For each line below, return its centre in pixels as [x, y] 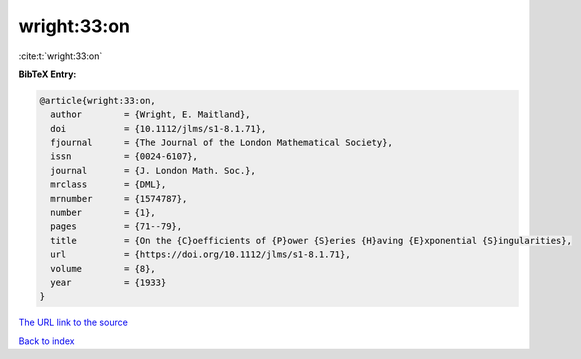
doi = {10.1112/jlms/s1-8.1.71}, [158, 128]
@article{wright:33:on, [98, 100]
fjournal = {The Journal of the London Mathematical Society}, [222, 143]
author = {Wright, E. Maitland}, [150, 114]
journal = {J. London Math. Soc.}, [153, 170]
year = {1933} [108, 282]
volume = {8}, [103, 268]
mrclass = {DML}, [108, 184]
